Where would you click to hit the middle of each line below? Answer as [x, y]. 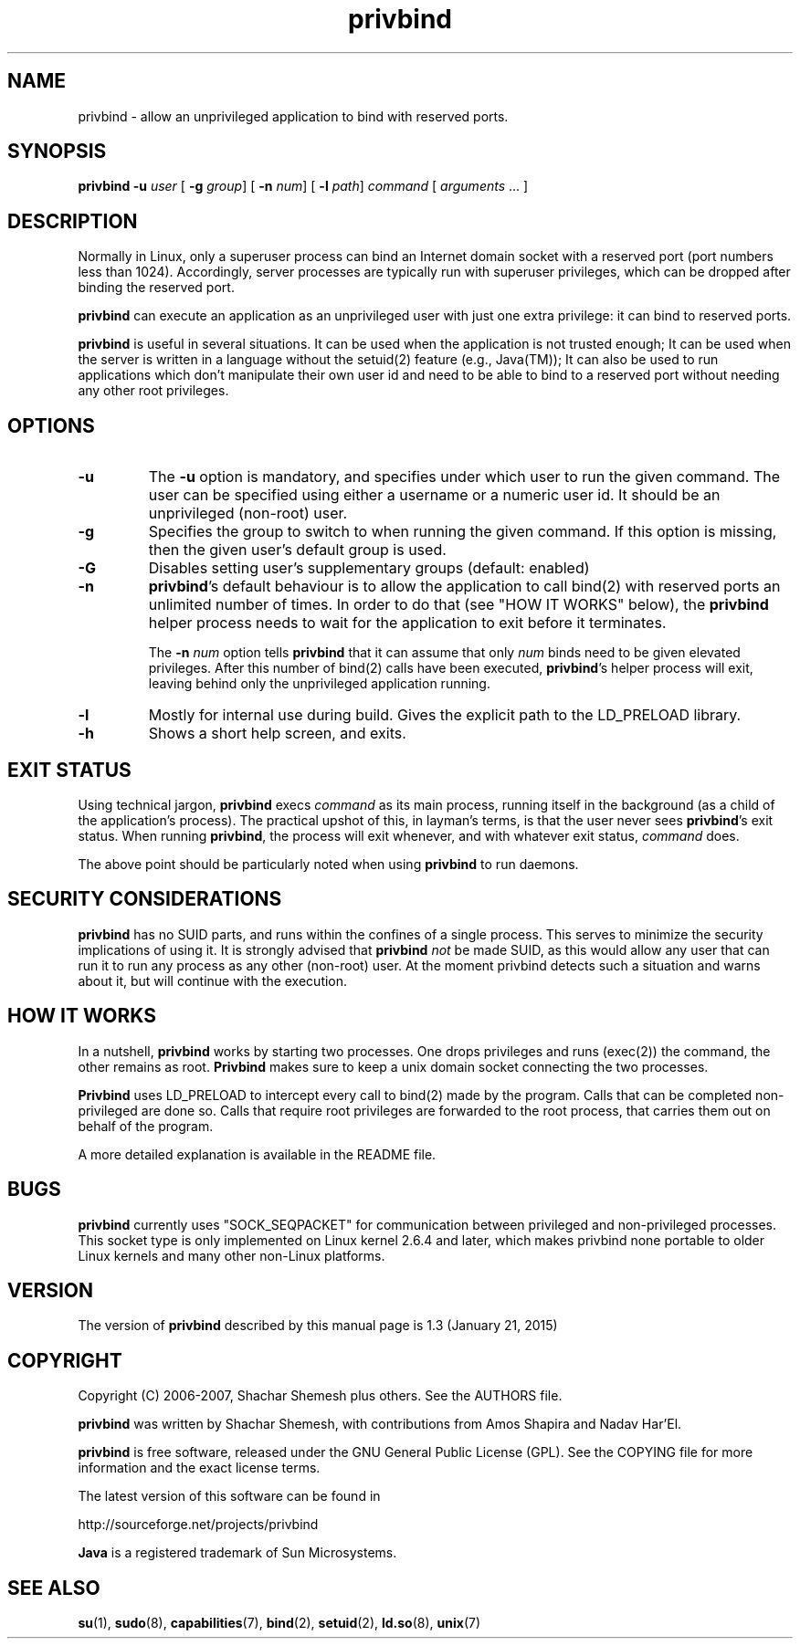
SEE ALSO [54, 1588]
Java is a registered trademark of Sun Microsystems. [237, 1553]
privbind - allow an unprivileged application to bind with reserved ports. [293, 116]
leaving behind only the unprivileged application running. [319, 684]
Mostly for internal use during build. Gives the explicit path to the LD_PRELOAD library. [445, 715]
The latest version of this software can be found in [229, 1496]
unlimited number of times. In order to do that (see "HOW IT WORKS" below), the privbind [458, 605]
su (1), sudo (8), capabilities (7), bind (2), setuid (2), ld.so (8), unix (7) [279, 1623]
